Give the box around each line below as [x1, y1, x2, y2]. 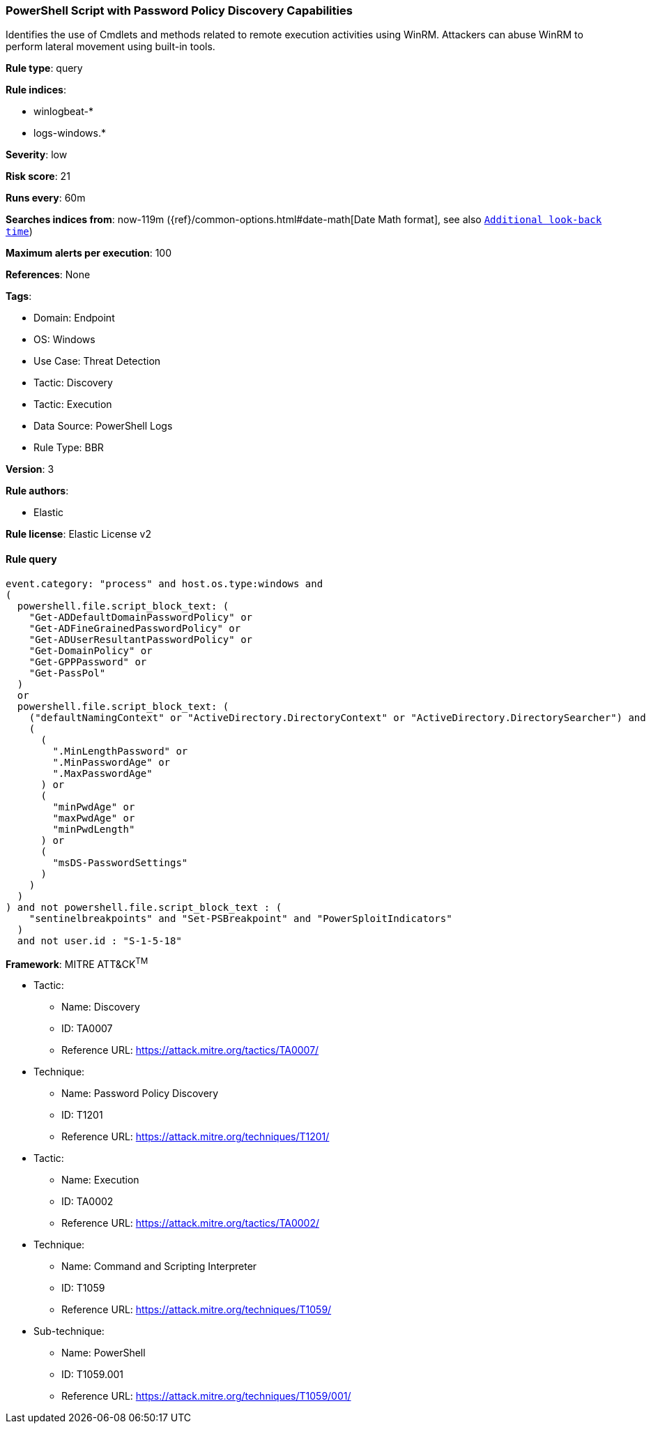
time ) [6, 225, 33, 238]
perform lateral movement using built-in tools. [6, 40, 215, 53]
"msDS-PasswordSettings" [52, 856, 188, 868]
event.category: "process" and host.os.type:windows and [6, 577, 323, 589]
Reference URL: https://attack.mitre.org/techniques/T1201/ [61, 1131, 330, 1143]
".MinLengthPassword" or [52, 745, 188, 757]
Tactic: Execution [33, 398, 112, 411]
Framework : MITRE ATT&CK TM [6, 955, 148, 970]
